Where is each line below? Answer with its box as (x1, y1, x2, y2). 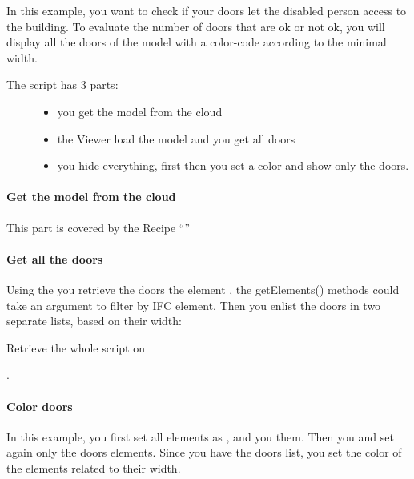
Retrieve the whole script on (6, 339, 145, 356)
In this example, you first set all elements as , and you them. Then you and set (6, 428, 394, 445)
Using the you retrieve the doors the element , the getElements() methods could (6, 280, 400, 297)
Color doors (6, 397, 73, 414)
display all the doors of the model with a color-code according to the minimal (6, 34, 387, 50)
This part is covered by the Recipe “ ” (6, 219, 191, 235)
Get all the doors (6, 250, 103, 267)
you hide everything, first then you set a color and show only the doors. (57, 157, 409, 174)
